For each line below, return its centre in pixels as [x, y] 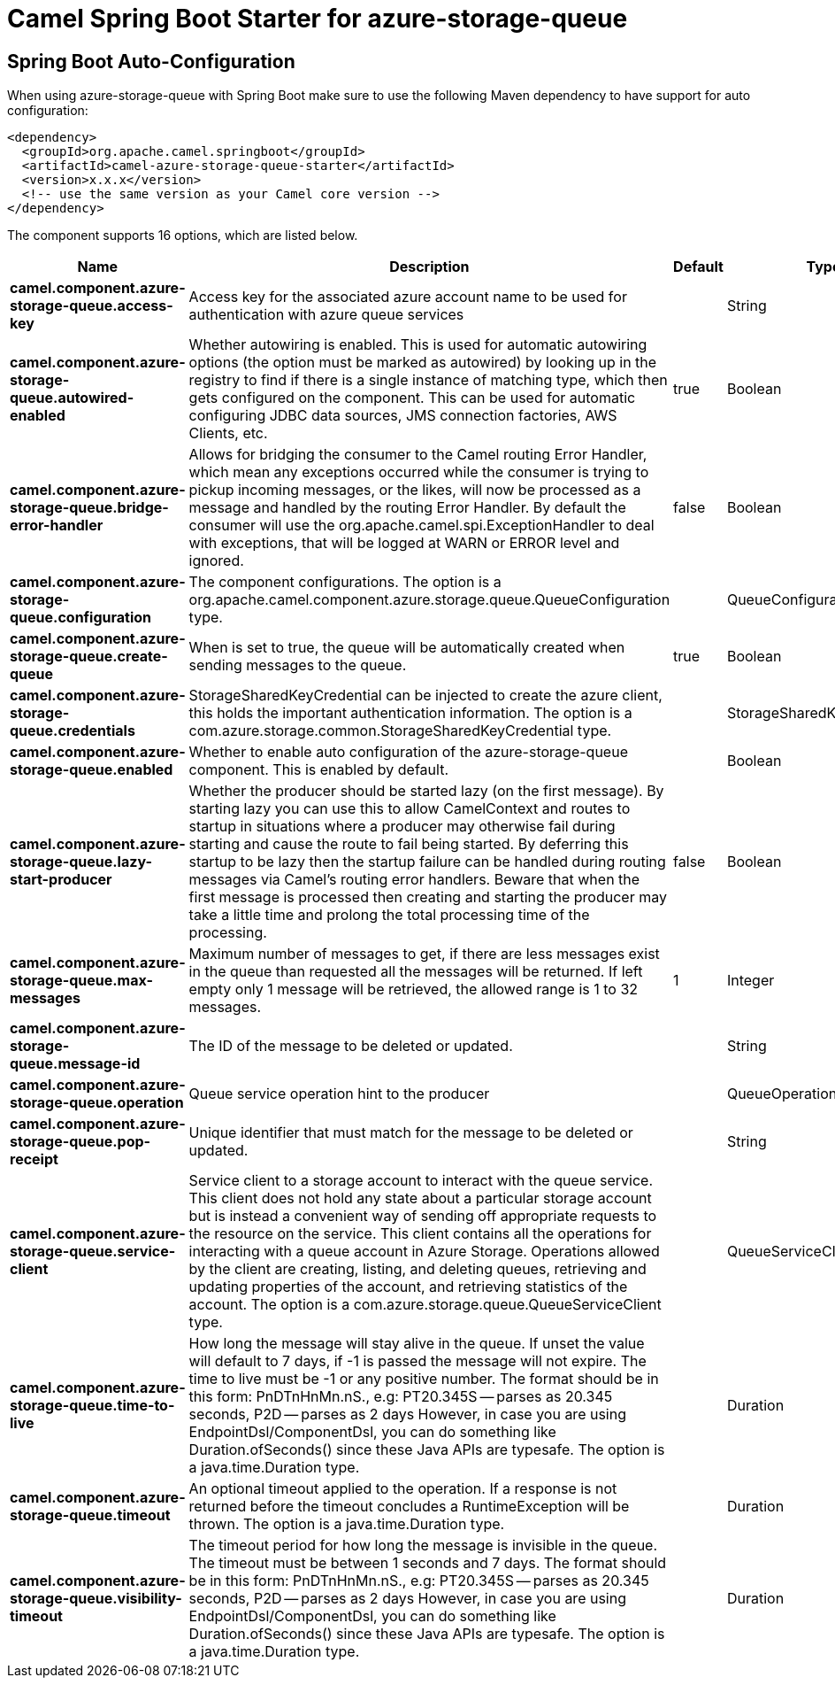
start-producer [61, 880]
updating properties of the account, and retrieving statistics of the [408, 1287]
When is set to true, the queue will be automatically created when [407, 648]
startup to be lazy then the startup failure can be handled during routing [427, 862]
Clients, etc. [228, 433]
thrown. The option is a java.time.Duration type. [347, 1524]
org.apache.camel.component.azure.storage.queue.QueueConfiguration [429, 600]
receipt [34, 1159]
